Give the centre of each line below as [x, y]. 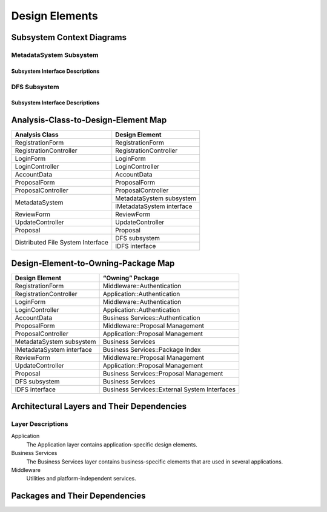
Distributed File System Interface [62, 242]
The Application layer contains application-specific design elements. [112, 444]
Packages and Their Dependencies [78, 496]
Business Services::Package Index [152, 349]
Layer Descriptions [40, 424]
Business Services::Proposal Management [163, 373]
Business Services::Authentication [152, 317]
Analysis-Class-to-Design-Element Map [89, 120]
